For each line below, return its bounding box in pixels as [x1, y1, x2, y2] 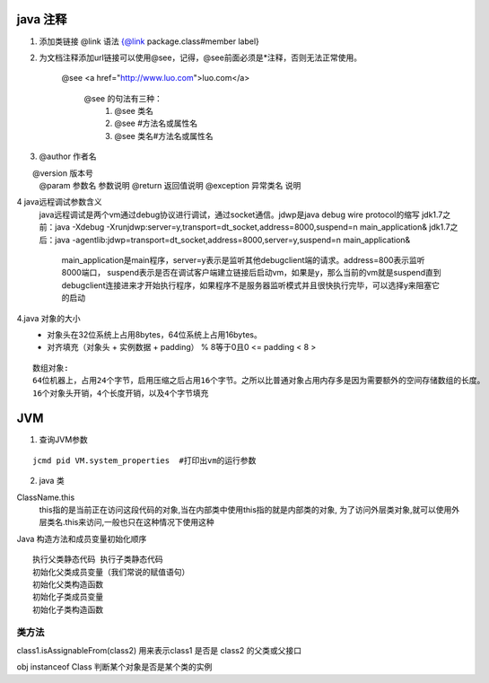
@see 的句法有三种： [83, 92, 163, 103]
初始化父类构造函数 [32, 579, 103, 590]
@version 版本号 [31, 167, 93, 179]
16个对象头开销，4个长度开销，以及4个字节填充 [32, 388, 209, 398]
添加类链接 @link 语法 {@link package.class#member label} [39, 36, 260, 47]
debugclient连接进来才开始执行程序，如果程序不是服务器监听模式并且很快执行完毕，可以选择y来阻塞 [61, 279, 432, 291]
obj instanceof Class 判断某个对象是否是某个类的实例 [16, 661, 213, 672]
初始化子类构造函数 [32, 604, 103, 615]
